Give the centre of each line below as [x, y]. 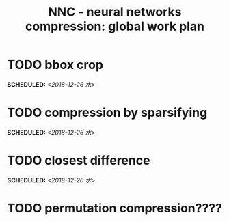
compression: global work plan [115, 26]
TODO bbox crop [55, 65]
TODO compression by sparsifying [107, 113]
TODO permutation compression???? [114, 208]
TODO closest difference [79, 161]
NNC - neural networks [115, 12]
